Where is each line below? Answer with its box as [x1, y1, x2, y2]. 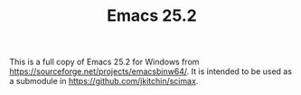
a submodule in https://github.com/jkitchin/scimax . [9, 76, 199, 87]
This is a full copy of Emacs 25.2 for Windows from [9, 56, 200, 68]
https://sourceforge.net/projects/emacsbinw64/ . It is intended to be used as [9, 66, 292, 77]
